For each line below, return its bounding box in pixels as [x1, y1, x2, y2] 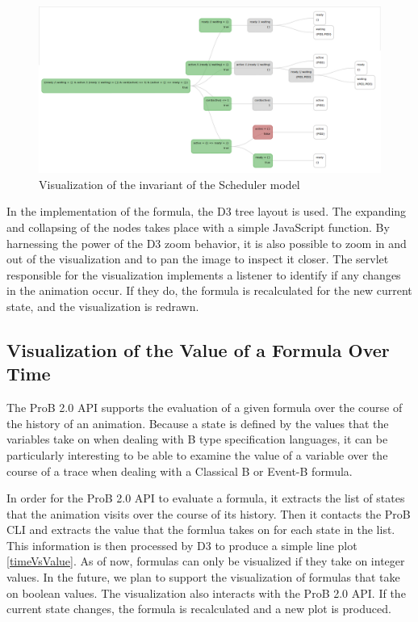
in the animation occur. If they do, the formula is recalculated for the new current [6, 282, 412, 299]
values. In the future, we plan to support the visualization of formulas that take [6, 569, 400, 586]
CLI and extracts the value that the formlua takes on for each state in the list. [6, 521, 395, 538]
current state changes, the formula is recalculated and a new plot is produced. [6, 600, 391, 617]
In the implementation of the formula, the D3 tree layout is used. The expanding [6, 203, 407, 220]
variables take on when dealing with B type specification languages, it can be [6, 431, 388, 448]
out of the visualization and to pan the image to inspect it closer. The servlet [6, 250, 389, 267]
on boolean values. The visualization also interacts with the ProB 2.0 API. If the [6, 584, 406, 601]
